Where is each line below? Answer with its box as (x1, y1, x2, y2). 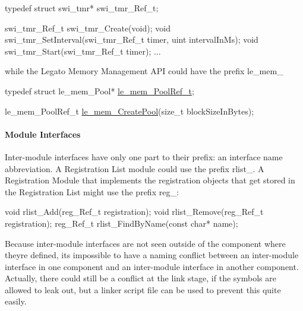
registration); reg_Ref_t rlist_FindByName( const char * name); (5, 217, 238, 229)
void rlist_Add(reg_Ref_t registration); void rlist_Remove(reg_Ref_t (5, 205, 264, 218)
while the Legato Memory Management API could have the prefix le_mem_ (5, 65, 283, 77)
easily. (5, 295, 27, 307)
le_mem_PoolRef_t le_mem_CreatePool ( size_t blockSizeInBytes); (5, 104, 254, 117)
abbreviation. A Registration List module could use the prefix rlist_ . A (5, 162, 264, 174)
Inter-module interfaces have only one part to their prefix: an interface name (5, 150, 283, 163)
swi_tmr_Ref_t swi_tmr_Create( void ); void (5, 21, 171, 34)
